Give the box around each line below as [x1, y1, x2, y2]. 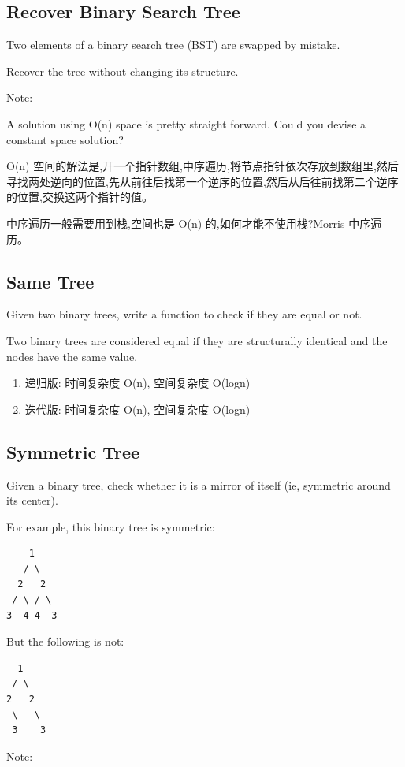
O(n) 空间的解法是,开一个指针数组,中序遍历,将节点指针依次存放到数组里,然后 [6, 158, 399, 174]
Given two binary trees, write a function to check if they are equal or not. [6, 306, 362, 322]
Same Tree [6, 269, 95, 293]
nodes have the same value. [6, 348, 138, 364]
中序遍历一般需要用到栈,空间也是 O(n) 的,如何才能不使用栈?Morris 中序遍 [6, 214, 382, 231]
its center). [6, 492, 58, 508]
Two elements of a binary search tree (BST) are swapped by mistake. [6, 36, 340, 53]
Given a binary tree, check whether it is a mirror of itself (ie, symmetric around [6, 476, 391, 493]
